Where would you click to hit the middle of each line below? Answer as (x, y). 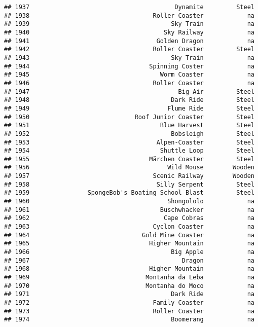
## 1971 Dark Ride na (129, 294)
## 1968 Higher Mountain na (129, 269)
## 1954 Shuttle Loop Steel (129, 151)
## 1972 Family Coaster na (129, 302)
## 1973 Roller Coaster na (129, 311)
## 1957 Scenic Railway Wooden (129, 176)
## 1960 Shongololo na (129, 202)
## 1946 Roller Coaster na (129, 83)
